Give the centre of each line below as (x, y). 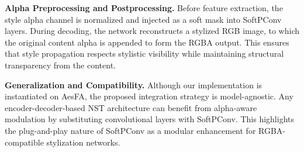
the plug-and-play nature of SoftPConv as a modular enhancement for (130, 130)
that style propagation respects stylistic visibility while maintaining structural (144, 53)
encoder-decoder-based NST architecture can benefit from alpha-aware (131, 107)
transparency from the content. (60, 65)
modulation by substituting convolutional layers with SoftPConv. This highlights (149, 119)
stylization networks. (83, 142)
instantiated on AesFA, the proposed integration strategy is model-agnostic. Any (149, 96)
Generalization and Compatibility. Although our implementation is (134, 84)
